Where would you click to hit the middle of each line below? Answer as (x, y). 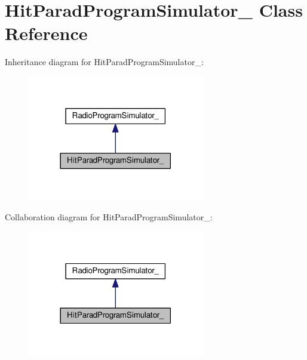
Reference (46, 33)
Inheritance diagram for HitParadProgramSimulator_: (104, 62)
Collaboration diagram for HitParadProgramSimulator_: (109, 217)
